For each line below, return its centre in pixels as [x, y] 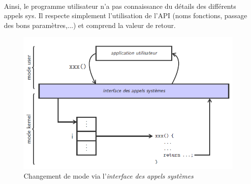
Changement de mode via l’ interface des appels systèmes [109, 175]
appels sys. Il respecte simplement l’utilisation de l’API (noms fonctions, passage [126, 15]
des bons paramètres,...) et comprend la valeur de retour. [90, 25]
